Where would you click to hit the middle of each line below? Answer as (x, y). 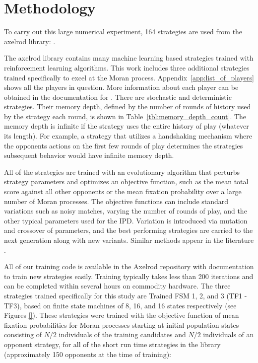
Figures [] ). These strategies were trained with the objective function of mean (122, 315)
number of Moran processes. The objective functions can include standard (116, 201)
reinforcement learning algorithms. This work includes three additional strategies (127, 67)
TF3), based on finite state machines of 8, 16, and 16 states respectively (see (120, 305)
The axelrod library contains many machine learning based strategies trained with (129, 58)
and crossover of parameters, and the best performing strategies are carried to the (129, 230)
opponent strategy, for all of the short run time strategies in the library (112, 344)
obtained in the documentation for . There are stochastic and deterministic (118, 97)
